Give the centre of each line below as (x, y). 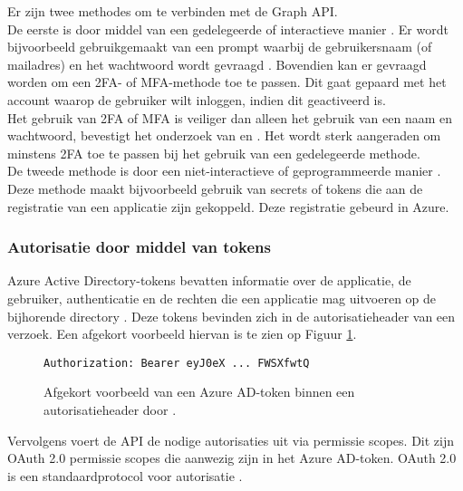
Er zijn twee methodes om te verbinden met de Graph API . (173, 11)
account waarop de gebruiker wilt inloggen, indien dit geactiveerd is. (197, 99)
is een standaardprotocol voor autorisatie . (125, 475)
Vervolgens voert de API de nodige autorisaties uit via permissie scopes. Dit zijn (231, 440)
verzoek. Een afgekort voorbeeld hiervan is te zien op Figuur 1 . (182, 334)
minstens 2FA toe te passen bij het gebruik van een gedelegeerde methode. (214, 153)
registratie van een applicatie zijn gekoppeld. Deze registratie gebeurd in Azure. (228, 206)
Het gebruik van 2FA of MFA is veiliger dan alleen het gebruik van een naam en (230, 117)
